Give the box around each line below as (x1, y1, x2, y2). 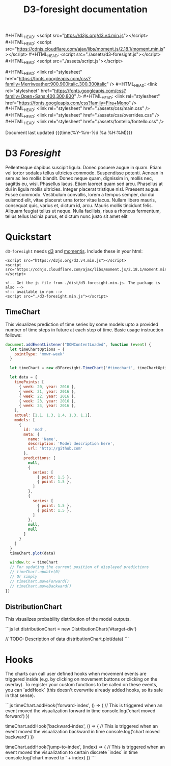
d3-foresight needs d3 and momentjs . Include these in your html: (5, 248, 143, 254)
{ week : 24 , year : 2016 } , (18, 403, 76, 409)
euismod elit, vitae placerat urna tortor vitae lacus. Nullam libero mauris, (5, 197, 156, 203)
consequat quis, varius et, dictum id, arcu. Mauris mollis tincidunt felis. (5, 202, 153, 209)
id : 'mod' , (23, 427, 47, 432)
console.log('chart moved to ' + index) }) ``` (5, 755, 96, 761)
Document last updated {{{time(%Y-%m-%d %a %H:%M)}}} (5, 129, 133, 136)
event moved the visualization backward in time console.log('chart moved (5, 729, 160, 735)
